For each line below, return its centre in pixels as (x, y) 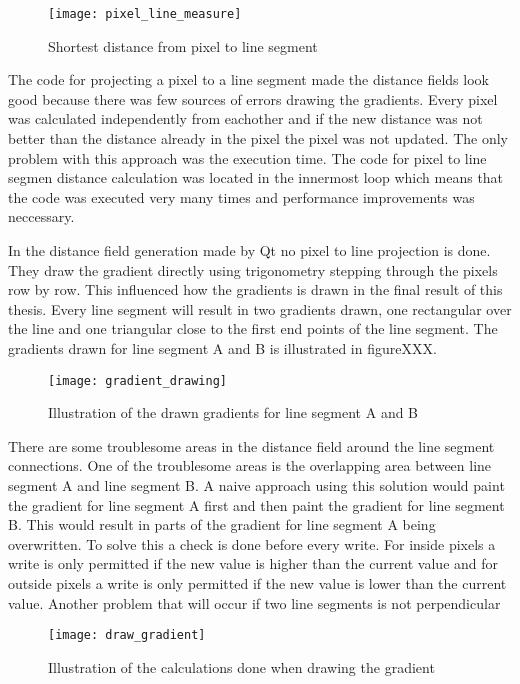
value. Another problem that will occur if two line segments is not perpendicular (254, 602)
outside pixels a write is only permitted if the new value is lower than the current (257, 582)
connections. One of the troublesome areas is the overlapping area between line (250, 465)
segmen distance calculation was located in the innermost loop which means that (256, 177)
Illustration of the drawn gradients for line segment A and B (233, 412)
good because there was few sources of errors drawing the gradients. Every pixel (253, 98)
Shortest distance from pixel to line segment (183, 45)
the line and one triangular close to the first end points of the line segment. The (253, 328)
